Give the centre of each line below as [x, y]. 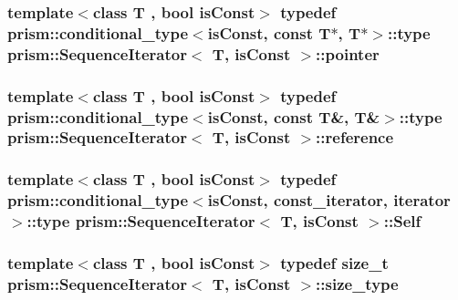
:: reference [355, 137]
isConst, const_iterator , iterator [329, 200]
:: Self [402, 221]
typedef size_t [334, 262]
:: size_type [357, 283]
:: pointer [348, 53]
